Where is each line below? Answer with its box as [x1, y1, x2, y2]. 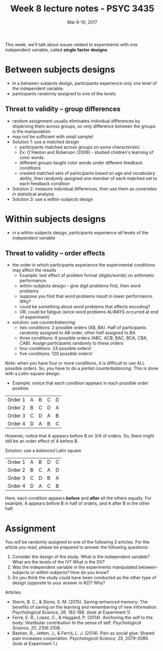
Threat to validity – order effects [5, 249, 105, 258]
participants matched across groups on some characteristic [19, 144, 140, 150]
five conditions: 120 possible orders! [19, 351, 93, 356]
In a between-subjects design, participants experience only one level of [12, 80, 157, 86]
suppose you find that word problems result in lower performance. [19, 293, 154, 299]
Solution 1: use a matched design [12, 138, 79, 145]
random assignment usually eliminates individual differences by [12, 118, 140, 124]
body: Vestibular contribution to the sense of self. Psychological [12, 620, 141, 626]
